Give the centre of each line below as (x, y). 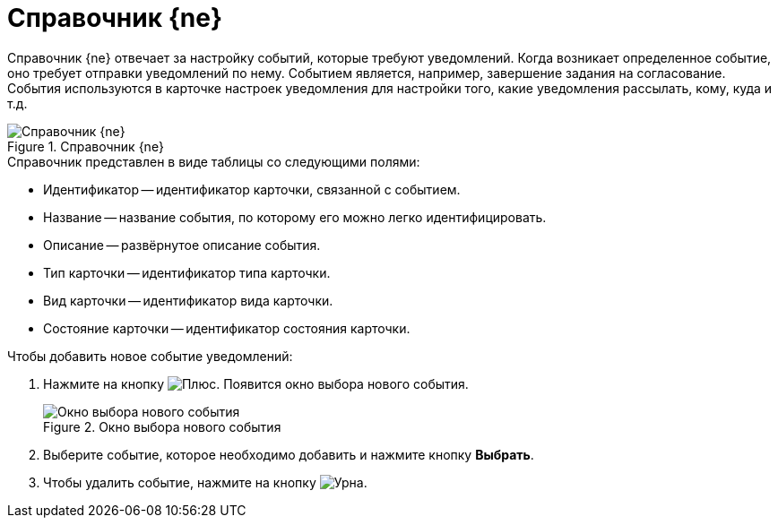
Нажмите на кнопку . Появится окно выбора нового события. (256, 383)
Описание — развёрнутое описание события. (182, 245)
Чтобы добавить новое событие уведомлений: (150, 356)
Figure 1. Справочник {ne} (86, 146)
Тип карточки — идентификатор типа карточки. (187, 272)
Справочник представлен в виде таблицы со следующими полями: (214, 161)
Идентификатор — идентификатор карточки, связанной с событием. (252, 189)
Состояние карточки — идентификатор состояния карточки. (227, 328)
